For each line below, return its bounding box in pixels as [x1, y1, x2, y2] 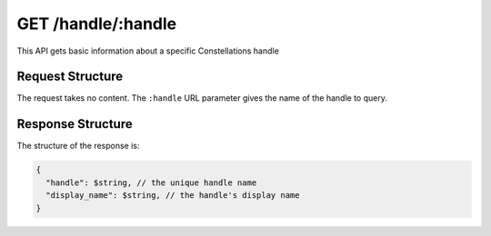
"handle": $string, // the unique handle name [45, 177, 257, 188]
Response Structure [16, 116, 133, 132]
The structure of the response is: [16, 141, 140, 152]
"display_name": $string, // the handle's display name [45, 191, 300, 201]
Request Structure [16, 69, 124, 84]
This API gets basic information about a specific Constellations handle [16, 45, 279, 56]
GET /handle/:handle [16, 14, 177, 34]
